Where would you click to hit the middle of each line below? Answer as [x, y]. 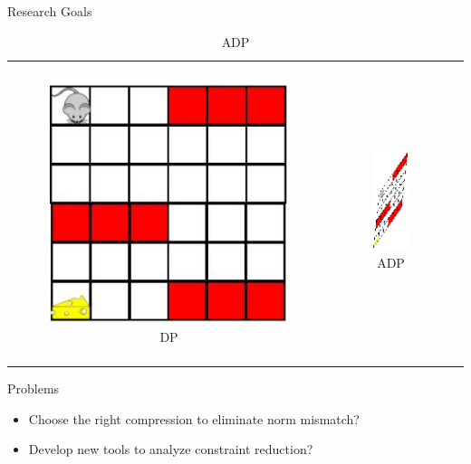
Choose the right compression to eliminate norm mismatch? [194, 418]
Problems [34, 388]
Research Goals [50, 11]
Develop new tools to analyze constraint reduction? [171, 449]
